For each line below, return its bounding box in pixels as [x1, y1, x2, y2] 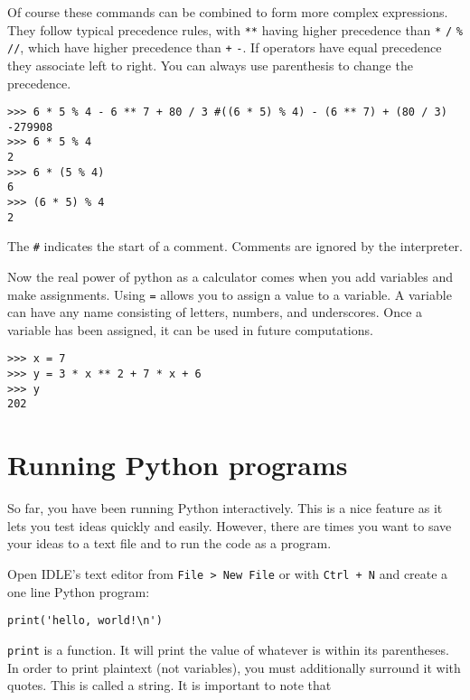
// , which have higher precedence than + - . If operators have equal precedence [7, 38, 442, 57]
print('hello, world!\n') [7, 614, 163, 628]
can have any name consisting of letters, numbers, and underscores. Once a [7, 303, 423, 322]
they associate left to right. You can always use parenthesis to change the [7, 55, 413, 74]
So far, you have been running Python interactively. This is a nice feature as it [7, 499, 443, 518]
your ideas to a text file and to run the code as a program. [7, 534, 332, 553]
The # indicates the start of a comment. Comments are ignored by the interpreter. [7, 237, 463, 256]
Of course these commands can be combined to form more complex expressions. [7, 3, 448, 21]
